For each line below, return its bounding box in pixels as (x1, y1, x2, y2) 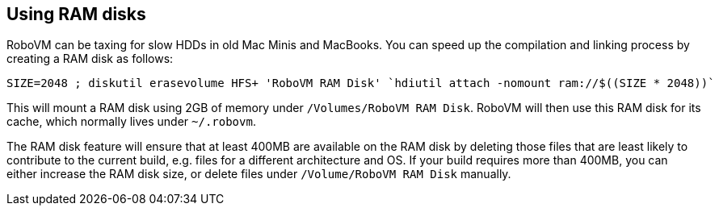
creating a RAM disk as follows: (6, 52, 174, 66)
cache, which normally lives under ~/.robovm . (6, 114, 256, 129)
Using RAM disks (6, 4, 146, 24)
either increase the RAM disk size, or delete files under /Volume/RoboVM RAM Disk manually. (6, 167, 511, 181)
